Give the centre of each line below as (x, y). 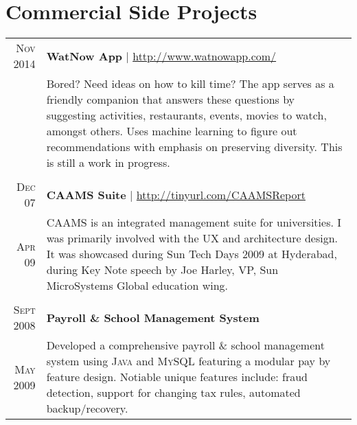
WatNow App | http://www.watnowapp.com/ (161, 56)
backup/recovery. (87, 409)
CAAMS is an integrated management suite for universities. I (194, 222)
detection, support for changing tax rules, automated (173, 393)
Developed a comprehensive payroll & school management (185, 345)
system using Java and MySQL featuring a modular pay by (188, 361)
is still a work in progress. (108, 163)
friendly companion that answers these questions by (171, 100)
